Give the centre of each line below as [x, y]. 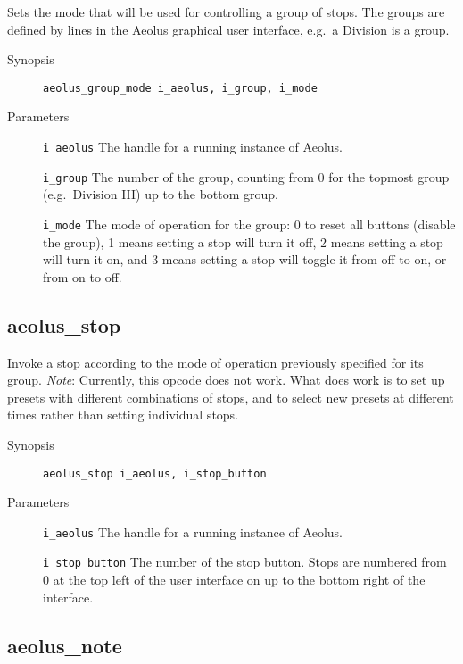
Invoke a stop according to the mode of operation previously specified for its [215, 362]
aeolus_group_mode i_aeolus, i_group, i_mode [180, 88]
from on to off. [83, 276]
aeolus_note [65, 645]
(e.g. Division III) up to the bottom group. [161, 194]
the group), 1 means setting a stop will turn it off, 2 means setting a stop [243, 241]
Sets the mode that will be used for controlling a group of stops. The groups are [226, 12]
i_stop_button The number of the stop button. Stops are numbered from [245, 562]
